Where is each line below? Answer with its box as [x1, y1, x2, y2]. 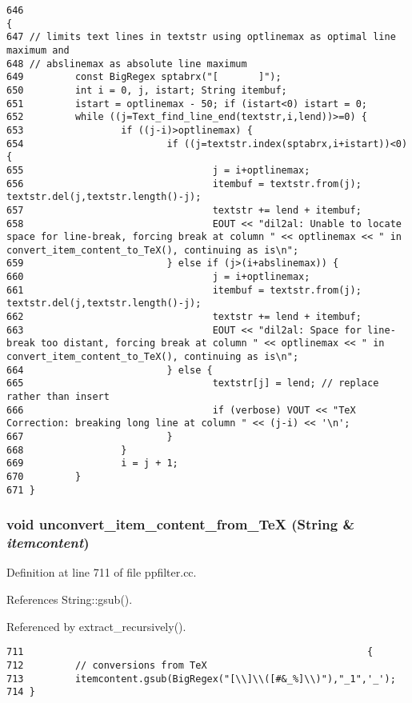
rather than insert [6, 391, 110, 403]
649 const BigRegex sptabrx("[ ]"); [6, 71, 282, 83]
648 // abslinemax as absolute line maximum [6, 58, 247, 70]
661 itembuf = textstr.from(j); [6, 284, 362, 296]
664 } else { [6, 364, 213, 376]
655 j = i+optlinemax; [6, 164, 310, 176]
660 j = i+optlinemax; [6, 271, 310, 283]
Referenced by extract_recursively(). [6, 617, 186, 634]
